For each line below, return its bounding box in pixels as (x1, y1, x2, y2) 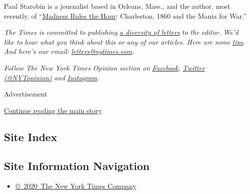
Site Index (4, 129, 57, 144)
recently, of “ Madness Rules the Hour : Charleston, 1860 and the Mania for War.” (4, 10, 247, 21)
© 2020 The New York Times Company (15, 181, 136, 191)
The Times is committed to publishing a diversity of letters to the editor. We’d (4, 27, 239, 37)
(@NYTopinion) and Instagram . (4, 72, 100, 82)
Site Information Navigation (4, 158, 150, 173)
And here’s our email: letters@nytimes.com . (4, 46, 134, 56)
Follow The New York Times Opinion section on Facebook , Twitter (4, 62, 205, 73)
